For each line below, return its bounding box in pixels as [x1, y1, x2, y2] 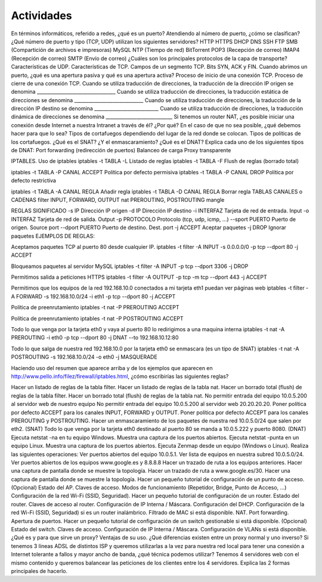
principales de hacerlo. [11, 567, 68, 574]
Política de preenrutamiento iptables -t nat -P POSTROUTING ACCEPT [11, 315, 184, 322]
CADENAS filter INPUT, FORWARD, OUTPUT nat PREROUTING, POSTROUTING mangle [11, 196, 225, 203]
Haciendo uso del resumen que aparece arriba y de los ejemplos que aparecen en [11, 364, 213, 371]
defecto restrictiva [11, 177, 57, 184]
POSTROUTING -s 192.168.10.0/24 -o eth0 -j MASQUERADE [11, 353, 157, 361]
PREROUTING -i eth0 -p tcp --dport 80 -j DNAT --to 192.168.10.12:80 [11, 334, 179, 341]
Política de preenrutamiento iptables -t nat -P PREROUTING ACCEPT [11, 304, 179, 311]
